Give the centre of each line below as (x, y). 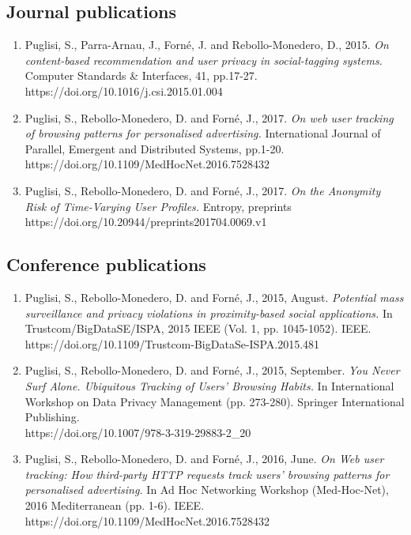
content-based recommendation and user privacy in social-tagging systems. (204, 60)
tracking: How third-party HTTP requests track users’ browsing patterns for (207, 474)
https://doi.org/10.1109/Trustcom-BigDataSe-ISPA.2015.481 (172, 343)
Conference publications (106, 264)
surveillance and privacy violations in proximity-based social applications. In (209, 313)
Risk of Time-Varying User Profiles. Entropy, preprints (158, 206)
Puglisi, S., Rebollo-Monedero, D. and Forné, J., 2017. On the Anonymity (203, 190)
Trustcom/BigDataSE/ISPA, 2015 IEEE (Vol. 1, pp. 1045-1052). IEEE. (198, 328)
